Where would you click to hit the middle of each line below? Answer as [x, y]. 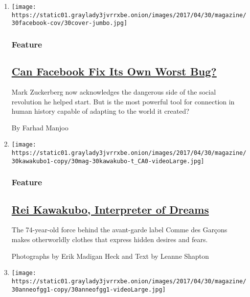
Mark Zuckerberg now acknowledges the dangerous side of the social [114, 92]
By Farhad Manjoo [40, 127]
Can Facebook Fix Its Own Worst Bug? [114, 71]
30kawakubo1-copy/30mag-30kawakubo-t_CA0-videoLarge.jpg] [108, 161]
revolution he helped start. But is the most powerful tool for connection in [123, 101]
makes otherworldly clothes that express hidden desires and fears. [110, 239]
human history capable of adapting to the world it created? [100, 111]
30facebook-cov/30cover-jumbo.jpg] [69, 23]
